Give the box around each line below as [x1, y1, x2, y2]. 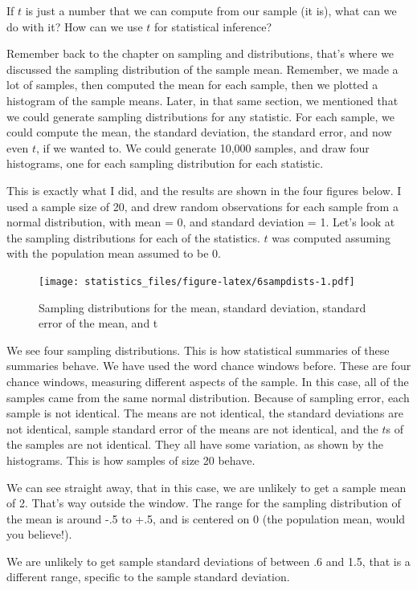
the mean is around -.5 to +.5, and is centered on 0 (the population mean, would [6, 510, 406, 527]
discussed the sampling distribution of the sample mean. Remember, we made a [6, 60, 399, 77]
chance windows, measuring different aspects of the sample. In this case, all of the [6, 372, 409, 389]
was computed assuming [272, 229, 390, 246]
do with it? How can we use [6, 18, 143, 35]
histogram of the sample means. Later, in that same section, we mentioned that [6, 92, 399, 108]
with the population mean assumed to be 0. [6, 245, 221, 262]
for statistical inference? [153, 18, 272, 35]
